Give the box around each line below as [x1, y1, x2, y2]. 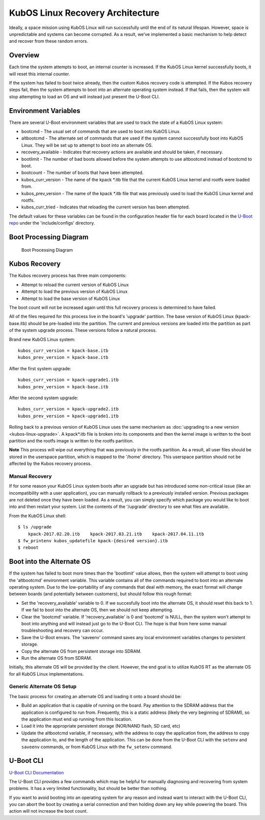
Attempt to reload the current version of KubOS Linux [21, 282, 129, 288]
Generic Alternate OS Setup [9, 683, 77, 690]
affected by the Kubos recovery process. [9, 461, 92, 467]
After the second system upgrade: [9, 395, 79, 401]
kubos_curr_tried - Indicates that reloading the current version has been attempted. [21, 204, 190, 210]
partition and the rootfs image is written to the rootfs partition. [9, 438, 134, 443]
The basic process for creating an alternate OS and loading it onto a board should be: [9, 693, 182, 699]
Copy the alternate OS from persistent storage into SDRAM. [21, 648, 142, 654]
